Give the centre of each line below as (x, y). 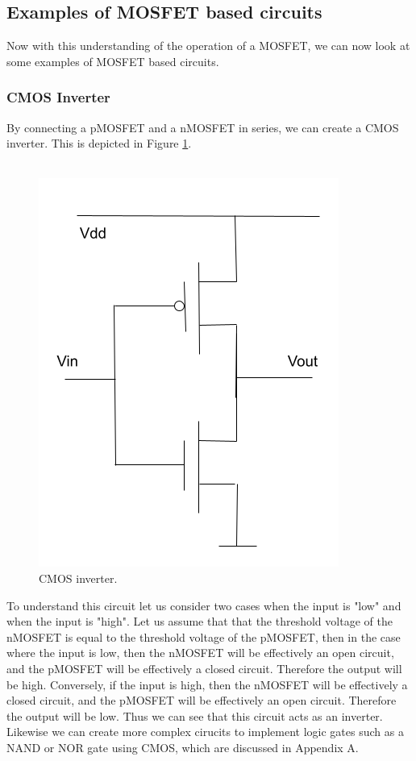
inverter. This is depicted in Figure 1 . (99, 143)
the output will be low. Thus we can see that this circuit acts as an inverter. (195, 715)
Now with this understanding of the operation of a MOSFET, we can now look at (208, 46)
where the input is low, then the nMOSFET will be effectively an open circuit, (200, 653)
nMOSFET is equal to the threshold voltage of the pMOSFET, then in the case (204, 636)
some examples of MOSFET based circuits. (113, 61)
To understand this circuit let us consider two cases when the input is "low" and (204, 605)
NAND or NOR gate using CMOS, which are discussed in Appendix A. (183, 747)
